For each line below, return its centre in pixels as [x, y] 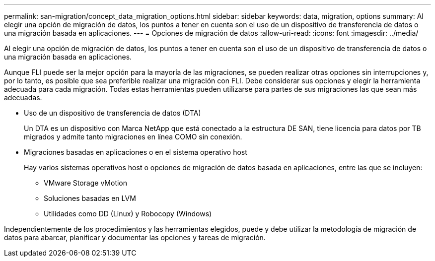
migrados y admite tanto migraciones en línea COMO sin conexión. [133, 137]
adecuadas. [23, 98]
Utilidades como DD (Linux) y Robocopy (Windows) [128, 214]
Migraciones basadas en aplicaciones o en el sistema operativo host [136, 152]
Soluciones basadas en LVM [90, 198]
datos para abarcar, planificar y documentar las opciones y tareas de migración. [135, 237]
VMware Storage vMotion [86, 183]
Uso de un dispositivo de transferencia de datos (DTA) [112, 113]
